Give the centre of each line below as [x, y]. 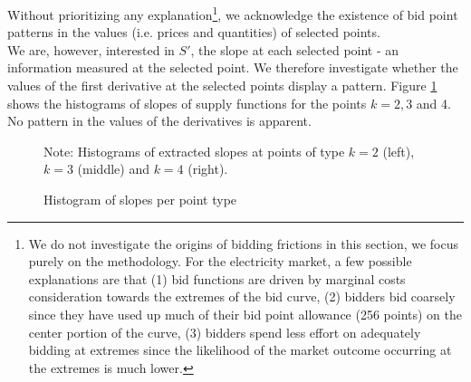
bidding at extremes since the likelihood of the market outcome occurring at [240, 350]
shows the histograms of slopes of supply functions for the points [187, 103]
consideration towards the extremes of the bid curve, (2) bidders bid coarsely [242, 296]
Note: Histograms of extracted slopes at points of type [194, 151]
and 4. [433, 103]
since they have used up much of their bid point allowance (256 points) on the [245, 314]
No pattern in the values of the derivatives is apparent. [159, 121]
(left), [399, 151]
